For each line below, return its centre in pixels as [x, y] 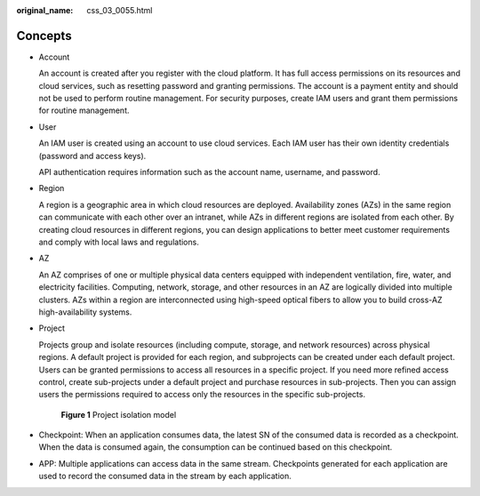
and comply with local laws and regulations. [119, 242]
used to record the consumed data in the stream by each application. [165, 476]
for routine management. [84, 110]
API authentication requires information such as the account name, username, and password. [210, 172]
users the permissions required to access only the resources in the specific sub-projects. [202, 395]
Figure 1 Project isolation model [119, 414]
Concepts [44, 36]
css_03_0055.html [120, 10]
